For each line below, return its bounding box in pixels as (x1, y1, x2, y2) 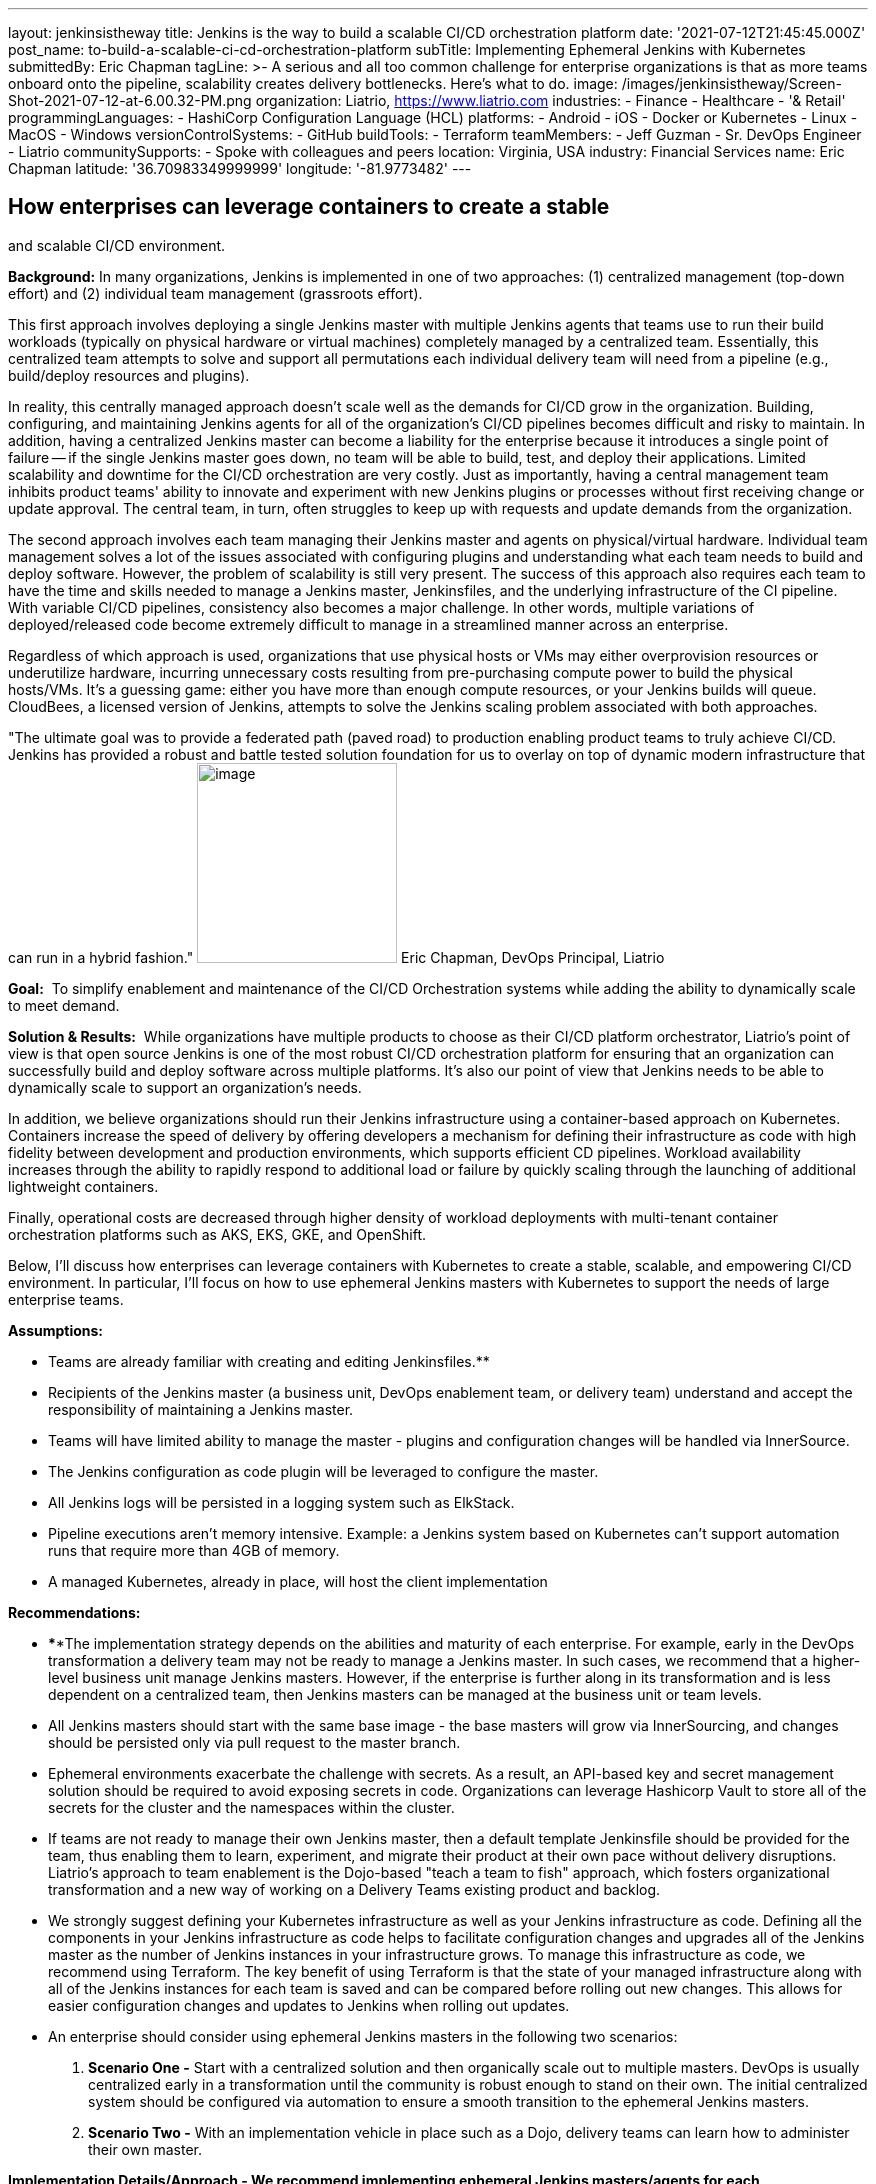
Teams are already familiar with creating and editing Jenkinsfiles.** (48, 1352, 490, 1370)
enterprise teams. (8, 1290, 124, 1308)
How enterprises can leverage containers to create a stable (8, 194, 610, 220)
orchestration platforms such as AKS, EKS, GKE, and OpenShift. (8, 1225, 427, 1243)
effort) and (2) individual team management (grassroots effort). (8, 284, 423, 302)
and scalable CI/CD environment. (8, 236, 226, 254)
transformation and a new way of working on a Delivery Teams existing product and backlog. (48, 1880, 661, 1898)
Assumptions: (8, 1321, 104, 1339)
